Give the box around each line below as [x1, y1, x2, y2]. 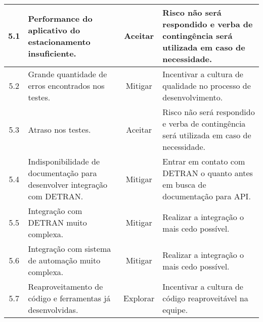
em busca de [162, 179, 206, 190]
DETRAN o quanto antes [162, 167, 253, 179]
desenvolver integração [28, 179, 108, 190]
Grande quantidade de [28, 68, 107, 80]
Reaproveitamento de [28, 281, 103, 292]
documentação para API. [162, 190, 251, 202]
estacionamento [28, 35, 91, 47]
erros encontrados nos [28, 80, 105, 91]
